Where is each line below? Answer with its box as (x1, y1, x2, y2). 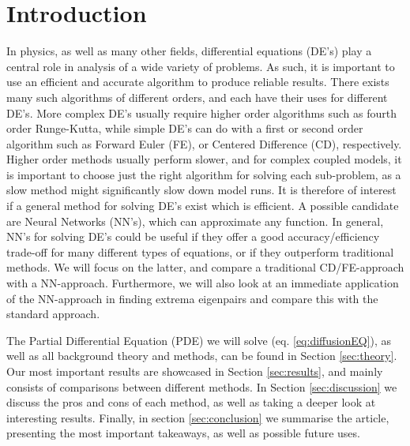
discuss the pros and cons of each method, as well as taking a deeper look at (6, 394, 376, 410)
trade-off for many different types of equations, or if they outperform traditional (6, 243, 394, 260)
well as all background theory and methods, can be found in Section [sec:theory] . (6, 347, 397, 364)
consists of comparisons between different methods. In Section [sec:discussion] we (6, 378, 397, 395)
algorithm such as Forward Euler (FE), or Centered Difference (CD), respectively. (6, 135, 402, 152)
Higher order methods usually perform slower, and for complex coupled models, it (6, 151, 402, 167)
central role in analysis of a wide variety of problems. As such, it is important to (6, 58, 395, 74)
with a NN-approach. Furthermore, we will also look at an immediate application (6, 275, 399, 291)
